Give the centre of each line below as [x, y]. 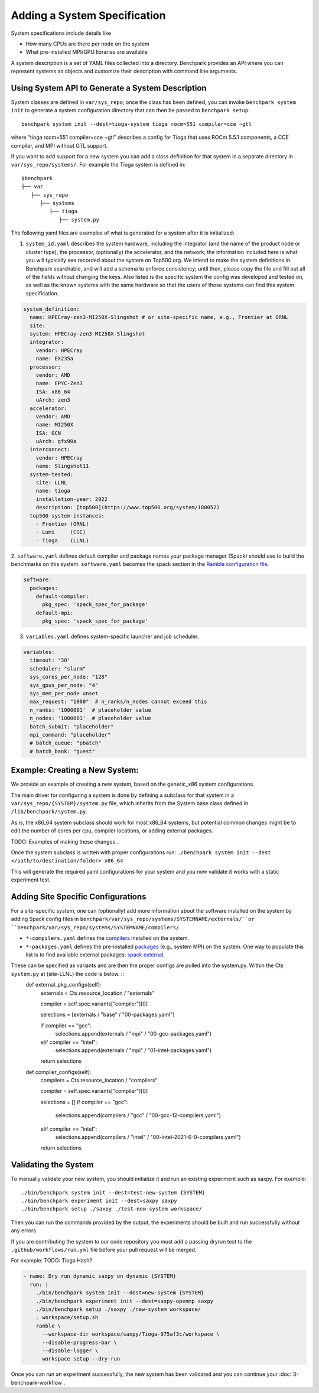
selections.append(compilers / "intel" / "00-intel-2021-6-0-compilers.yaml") [148, 1137]
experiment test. [31, 880]
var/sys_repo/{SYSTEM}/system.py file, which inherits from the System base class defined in [130, 803]
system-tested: [52, 474]
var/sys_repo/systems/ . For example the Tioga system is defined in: [98, 165]
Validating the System [52, 1165]
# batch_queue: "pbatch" [66, 743]
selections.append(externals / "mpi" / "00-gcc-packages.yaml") [134, 1034]
